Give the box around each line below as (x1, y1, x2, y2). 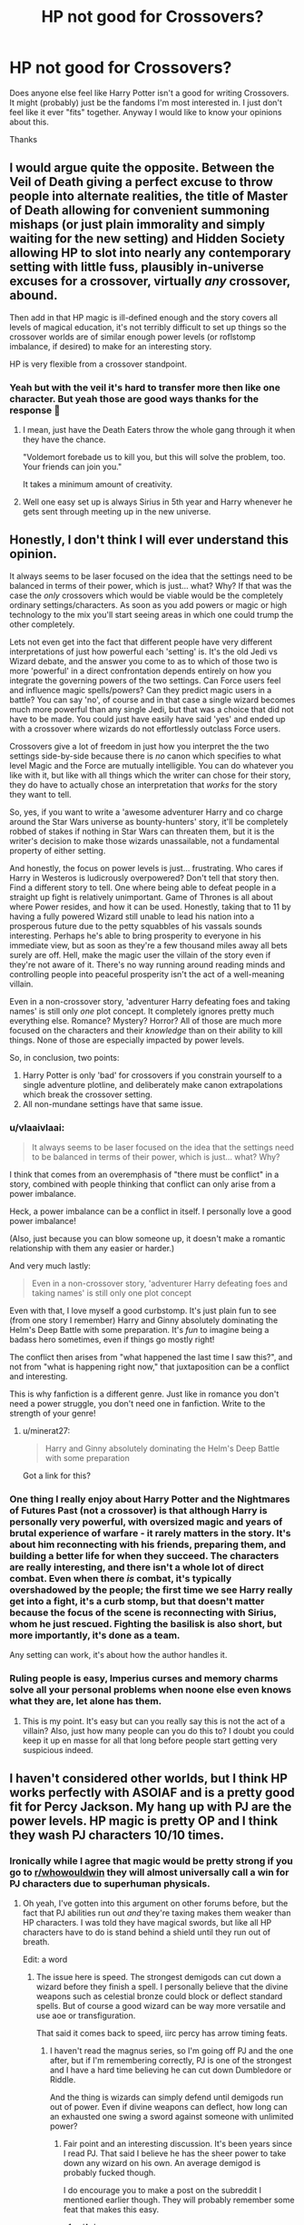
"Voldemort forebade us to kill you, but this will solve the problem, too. (22, 452, 286, 463)
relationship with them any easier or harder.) (9, 1243, 175, 1254)
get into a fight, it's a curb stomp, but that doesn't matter (9, 1595, 265, 1608)
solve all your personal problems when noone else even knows (9, 1683, 292, 1696)
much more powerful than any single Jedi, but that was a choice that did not (9, 703, 294, 714)
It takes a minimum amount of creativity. (22, 479, 173, 490)
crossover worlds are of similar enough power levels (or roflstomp (9, 331, 256, 342)
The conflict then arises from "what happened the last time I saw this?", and (9, 1352, 293, 1363)
